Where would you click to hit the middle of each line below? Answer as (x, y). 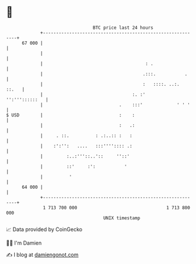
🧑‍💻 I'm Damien (24, 243)
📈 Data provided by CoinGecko (44, 229)
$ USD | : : (70, 115)
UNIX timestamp (122, 218)
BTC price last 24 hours (123, 28)
